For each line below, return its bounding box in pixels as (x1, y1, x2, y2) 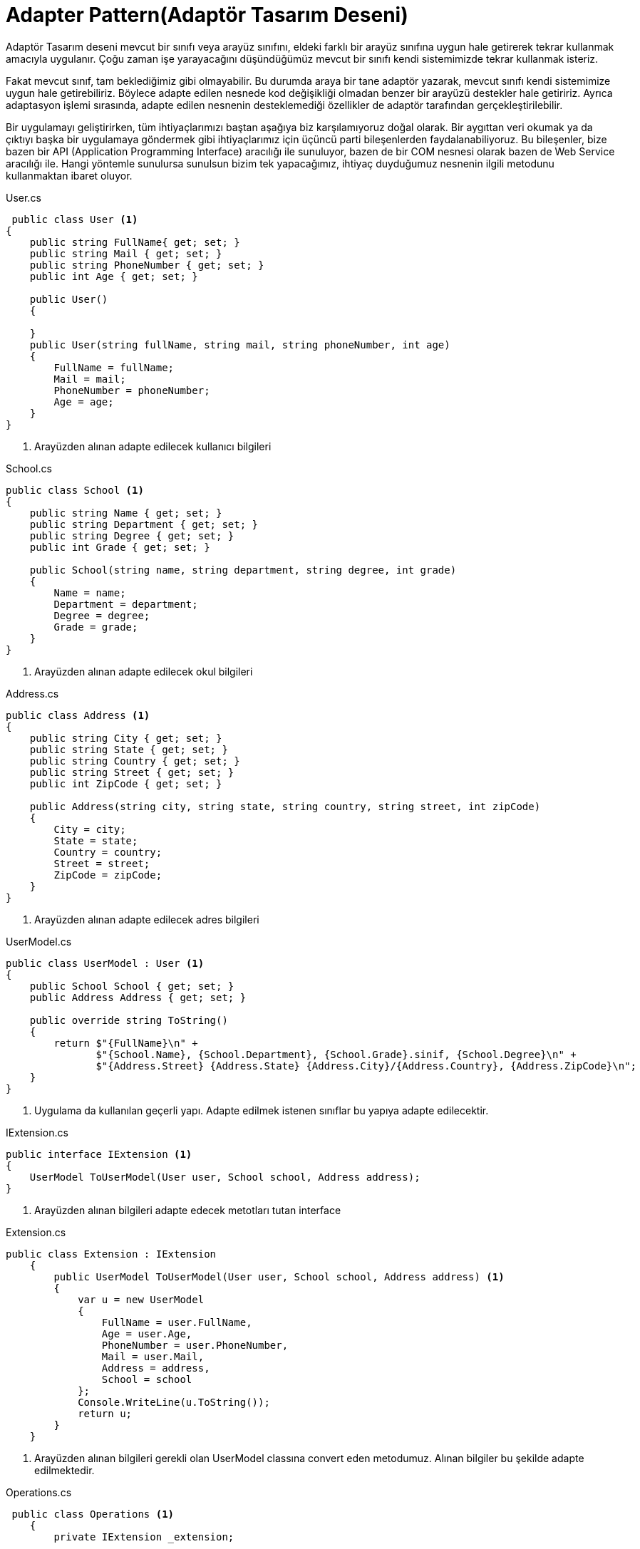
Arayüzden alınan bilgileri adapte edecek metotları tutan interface (34, 1203, 341, 1216)
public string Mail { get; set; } (29, 247, 222, 259)
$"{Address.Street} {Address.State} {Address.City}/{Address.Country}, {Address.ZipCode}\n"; (96, 1060, 637, 1072)
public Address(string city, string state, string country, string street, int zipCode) (29, 800, 541, 812)
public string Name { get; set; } (29, 507, 222, 519)
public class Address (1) (6, 709, 150, 721)
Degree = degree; (53, 609, 150, 621)
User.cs (6, 191, 41, 204)
